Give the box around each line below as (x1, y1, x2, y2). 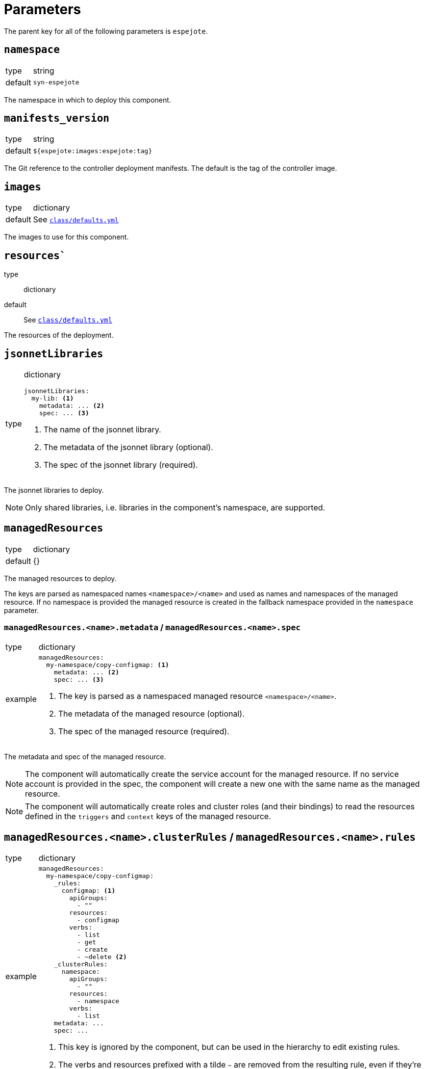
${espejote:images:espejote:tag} (33, 147, 152, 155)
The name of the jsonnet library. (43, 424, 161, 434)
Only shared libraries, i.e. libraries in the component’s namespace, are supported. (25, 502, 325, 512)
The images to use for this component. (4, 233, 129, 241)
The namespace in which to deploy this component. (4, 95, 171, 104)
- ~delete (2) (76, 953, 127, 961)
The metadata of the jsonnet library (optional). (43, 442, 213, 452)
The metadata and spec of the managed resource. (4, 752, 166, 761)
